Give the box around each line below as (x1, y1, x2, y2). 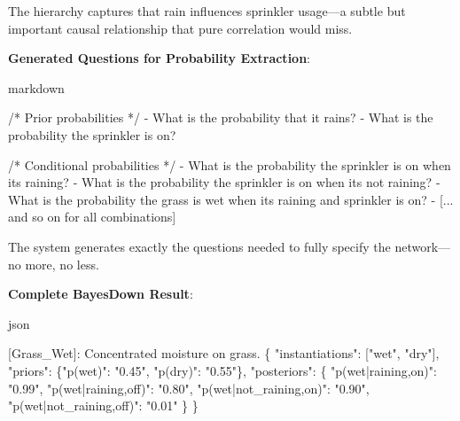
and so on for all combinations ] (8, 207, 176, 226)
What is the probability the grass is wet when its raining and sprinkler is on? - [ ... (8, 190, 454, 208)
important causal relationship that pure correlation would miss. (8, 19, 353, 37)
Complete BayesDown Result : (8, 285, 193, 303)
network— (394, 237, 451, 255)
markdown (8, 78, 65, 97)
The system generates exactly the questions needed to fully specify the (8, 237, 391, 255)
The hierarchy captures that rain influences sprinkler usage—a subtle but (8, 2, 406, 19)
